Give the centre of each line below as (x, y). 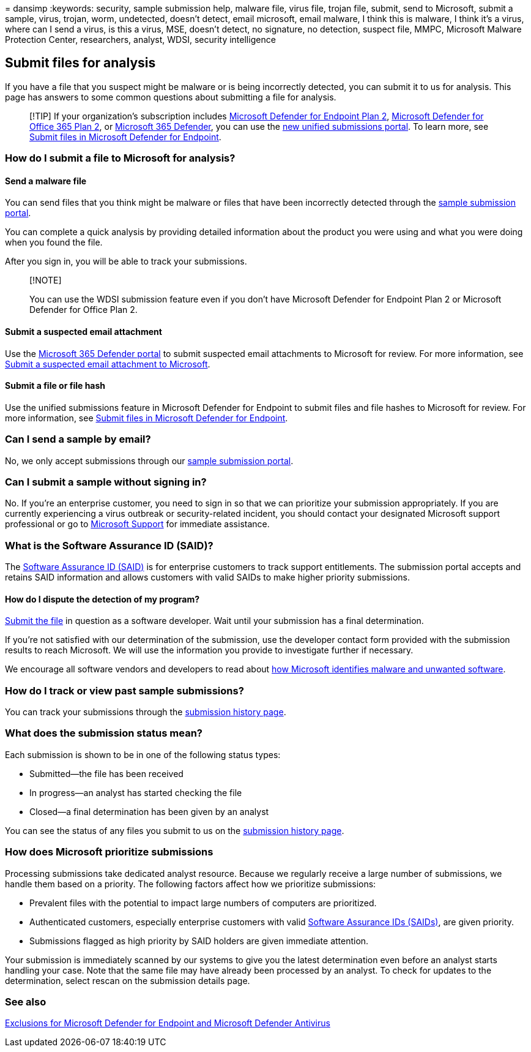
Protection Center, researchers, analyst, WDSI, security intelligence (140, 39)
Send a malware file (46, 181)
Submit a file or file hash (55, 386)
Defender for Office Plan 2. (84, 310)
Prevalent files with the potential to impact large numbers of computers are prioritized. (203, 903)
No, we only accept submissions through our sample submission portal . (149, 460)
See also (26, 1001)
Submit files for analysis (80, 63)
